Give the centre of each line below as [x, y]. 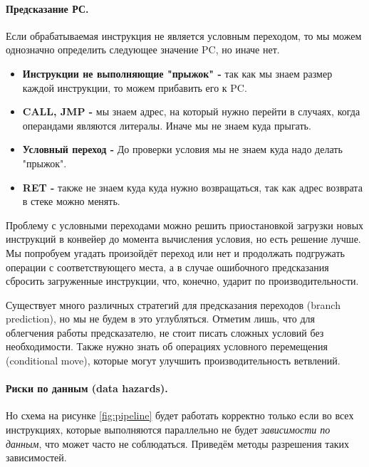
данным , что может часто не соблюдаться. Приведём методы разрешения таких [178, 443]
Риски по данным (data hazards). [87, 388]
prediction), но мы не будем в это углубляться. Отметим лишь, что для [160, 319]
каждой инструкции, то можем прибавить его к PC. [135, 87]
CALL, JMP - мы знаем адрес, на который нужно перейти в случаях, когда [191, 111]
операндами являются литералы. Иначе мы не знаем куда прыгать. [167, 125]
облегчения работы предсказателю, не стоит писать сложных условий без [165, 332]
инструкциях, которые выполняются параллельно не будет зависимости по [168, 430]
